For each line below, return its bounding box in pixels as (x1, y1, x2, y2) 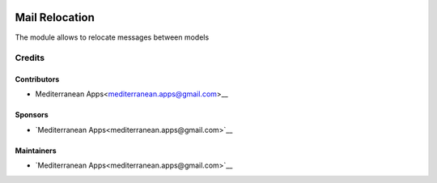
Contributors (15, 74, 60, 84)
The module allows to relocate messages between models (15, 32, 210, 42)
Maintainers (15, 146, 57, 155)
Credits (15, 53, 45, 64)
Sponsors (15, 110, 49, 120)
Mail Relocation (15, 11, 95, 24)
